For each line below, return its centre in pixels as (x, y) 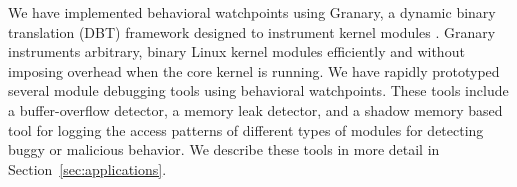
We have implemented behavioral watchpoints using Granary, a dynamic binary (252, 12)
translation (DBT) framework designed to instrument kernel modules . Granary (252, 31)
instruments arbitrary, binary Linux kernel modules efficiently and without (236, 51)
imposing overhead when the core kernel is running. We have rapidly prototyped (254, 70)
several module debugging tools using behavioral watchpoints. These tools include (258, 90)
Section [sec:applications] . (87, 168)
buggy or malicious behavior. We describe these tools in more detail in (224, 149)
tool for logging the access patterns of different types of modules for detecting (246, 129)
